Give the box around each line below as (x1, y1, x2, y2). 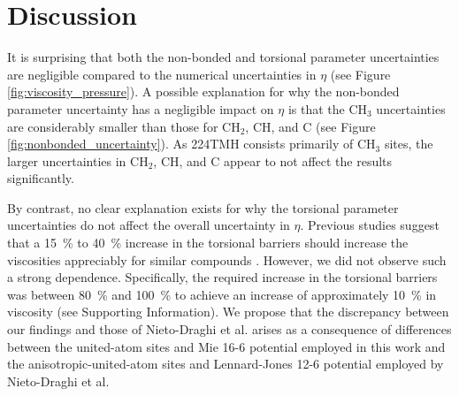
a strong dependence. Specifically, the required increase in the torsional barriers (7, 268, 438, 286)
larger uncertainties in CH (7, 151, 149, 170)
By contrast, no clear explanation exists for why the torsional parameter (7, 198, 399, 217)
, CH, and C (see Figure (245, 117, 376, 135)
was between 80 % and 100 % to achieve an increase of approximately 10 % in (7, 285, 437, 303)
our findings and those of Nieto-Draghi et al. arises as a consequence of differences (7, 320, 452, 339)
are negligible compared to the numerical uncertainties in (7, 65, 317, 83)
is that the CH (287, 99, 368, 118)
